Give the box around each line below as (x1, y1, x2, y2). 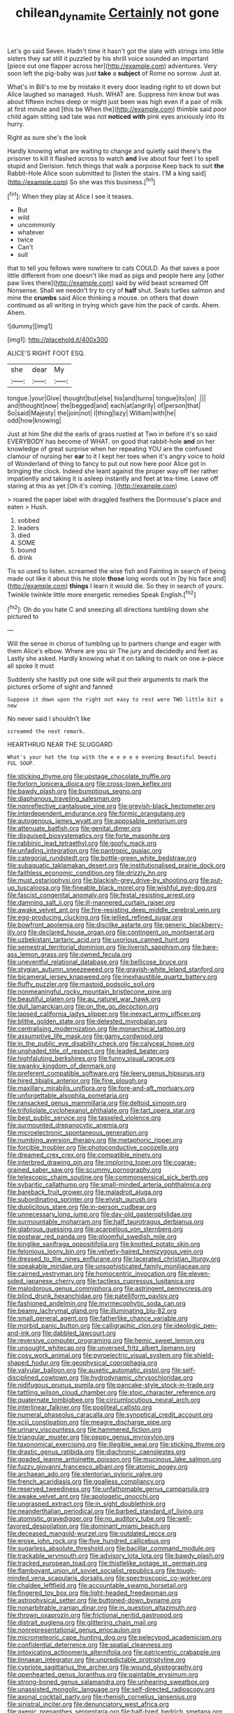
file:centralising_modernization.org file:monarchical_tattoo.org (7, 1025, 187, 1033)
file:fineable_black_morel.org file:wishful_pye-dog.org (61, 884, 217, 892)
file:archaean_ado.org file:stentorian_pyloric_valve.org (7, 1470, 163, 1478)
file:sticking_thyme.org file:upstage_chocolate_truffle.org (7, 772, 171, 780)
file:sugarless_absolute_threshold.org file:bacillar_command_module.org (7, 1544, 215, 1552)
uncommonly (17, 221, 56, 229)
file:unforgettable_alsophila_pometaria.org (7, 1091, 129, 1100)
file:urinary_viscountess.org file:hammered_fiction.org (7, 1425, 162, 1434)
